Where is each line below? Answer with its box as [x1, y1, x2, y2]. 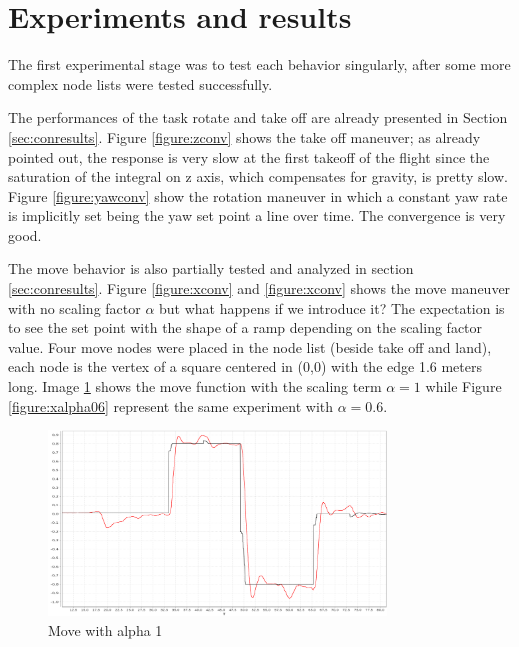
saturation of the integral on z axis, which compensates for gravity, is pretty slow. [8, 166, 508, 187]
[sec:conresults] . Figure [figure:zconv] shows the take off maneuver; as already [8, 126, 481, 147]
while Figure [425, 376, 502, 397]
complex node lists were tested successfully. [8, 73, 273, 94]
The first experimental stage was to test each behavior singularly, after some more [8, 54, 511, 75]
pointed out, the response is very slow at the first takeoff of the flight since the [8, 146, 490, 167]
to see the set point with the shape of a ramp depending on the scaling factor [8, 317, 483, 338]
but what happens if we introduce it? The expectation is [159, 297, 505, 318]
